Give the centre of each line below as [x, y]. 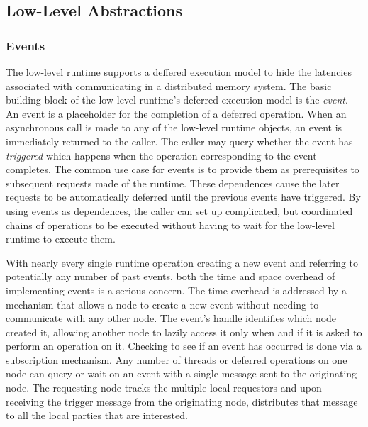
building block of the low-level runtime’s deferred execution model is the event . [177, 100]
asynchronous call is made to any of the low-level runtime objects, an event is [174, 127]
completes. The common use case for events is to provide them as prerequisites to [183, 169]
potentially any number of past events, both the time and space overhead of [171, 276]
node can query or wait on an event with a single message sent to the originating [182, 373]
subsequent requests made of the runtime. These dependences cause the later [173, 183]
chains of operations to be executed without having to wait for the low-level [170, 224]
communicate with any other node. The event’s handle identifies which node [171, 318]
